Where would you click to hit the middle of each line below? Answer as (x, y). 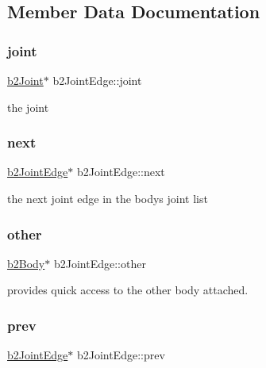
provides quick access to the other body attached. (128, 290)
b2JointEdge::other (100, 263)
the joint (28, 107)
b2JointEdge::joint (97, 80)
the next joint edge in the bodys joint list (108, 198)
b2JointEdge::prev (121, 355)
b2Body (26, 263)
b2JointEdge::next (121, 172)
